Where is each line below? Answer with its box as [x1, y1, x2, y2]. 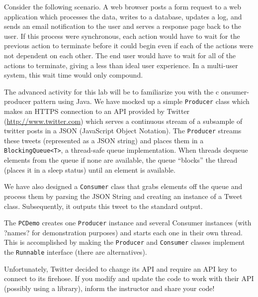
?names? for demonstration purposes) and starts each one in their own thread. [4, 227, 243, 237]
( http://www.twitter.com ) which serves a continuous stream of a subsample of [4, 115, 243, 126]
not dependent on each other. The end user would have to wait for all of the [4, 50, 236, 60]
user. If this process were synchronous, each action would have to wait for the [4, 30, 240, 41]
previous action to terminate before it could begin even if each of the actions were [4, 40, 254, 51]
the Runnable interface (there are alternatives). [4, 247, 147, 257]
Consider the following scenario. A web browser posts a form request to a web [4, 1, 242, 11]
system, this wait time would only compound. [4, 70, 143, 80]
